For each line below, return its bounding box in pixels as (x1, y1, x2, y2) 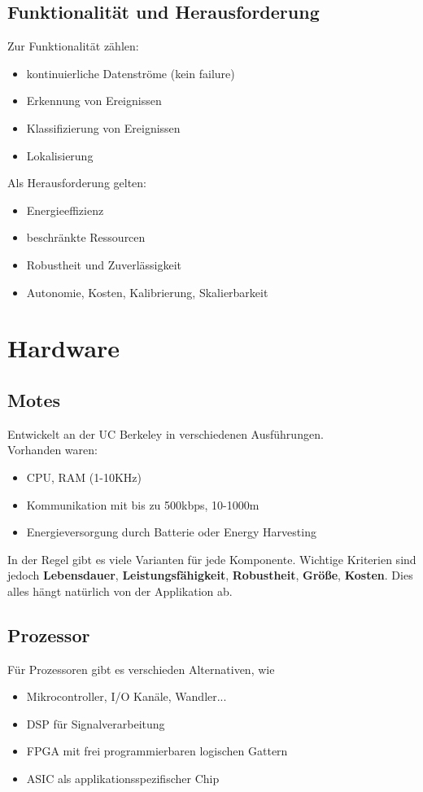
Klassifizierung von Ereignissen (26, 119, 181, 136)
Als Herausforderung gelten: (7, 174, 147, 191)
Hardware (7, 331, 120, 365)
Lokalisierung (26, 147, 94, 164)
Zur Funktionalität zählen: (7, 37, 139, 55)
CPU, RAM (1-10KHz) (26, 468, 142, 485)
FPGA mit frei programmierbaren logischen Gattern (26, 742, 288, 759)
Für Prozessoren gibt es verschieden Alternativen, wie (7, 660, 275, 677)
